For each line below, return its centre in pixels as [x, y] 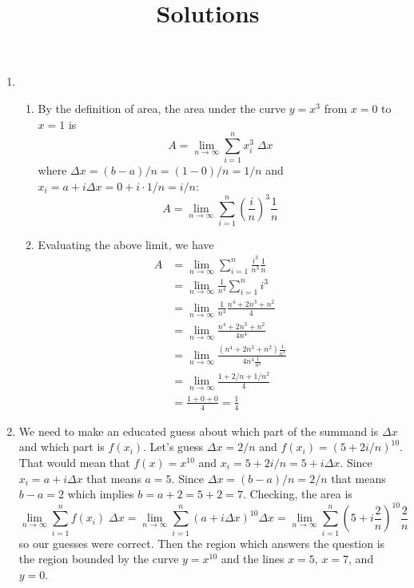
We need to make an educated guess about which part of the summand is [199, 431]
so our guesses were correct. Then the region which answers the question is [202, 543]
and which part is [62, 447]
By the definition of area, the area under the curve [162, 108]
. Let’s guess [173, 447]
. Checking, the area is [297, 494]
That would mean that [74, 462]
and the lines [253, 559]
